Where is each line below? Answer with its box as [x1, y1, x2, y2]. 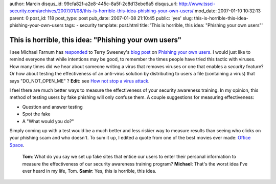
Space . [9, 141, 25, 148]
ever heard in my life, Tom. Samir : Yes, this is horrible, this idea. [22, 168, 157, 174]
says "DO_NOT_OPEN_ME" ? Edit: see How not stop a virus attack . [9, 77, 150, 84]
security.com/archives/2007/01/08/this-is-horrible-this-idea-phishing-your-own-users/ [9, 8, 194, 14]
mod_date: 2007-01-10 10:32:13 [194, 8, 261, 14]
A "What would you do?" [22, 118, 74, 124]
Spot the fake [22, 111, 51, 117]
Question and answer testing [22, 104, 83, 110]
